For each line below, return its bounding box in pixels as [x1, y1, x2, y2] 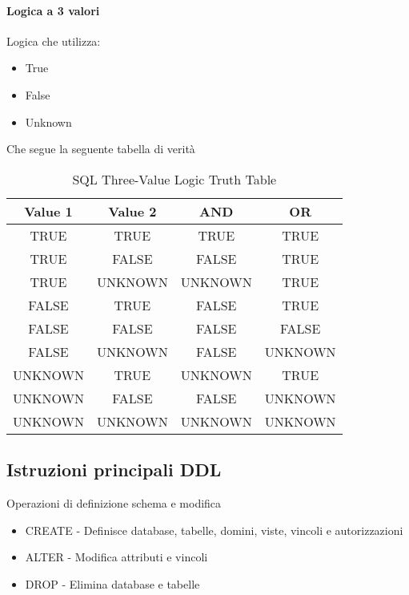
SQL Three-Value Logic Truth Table [72, 169, 277, 188]
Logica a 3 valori [6, 2, 100, 18]
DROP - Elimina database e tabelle [25, 575, 200, 592]
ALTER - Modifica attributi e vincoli [25, 548, 208, 565]
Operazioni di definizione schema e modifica [6, 494, 222, 511]
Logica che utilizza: [6, 32, 101, 49]
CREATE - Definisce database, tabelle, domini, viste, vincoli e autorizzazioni [25, 521, 403, 538]
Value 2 [108, 201, 157, 221]
